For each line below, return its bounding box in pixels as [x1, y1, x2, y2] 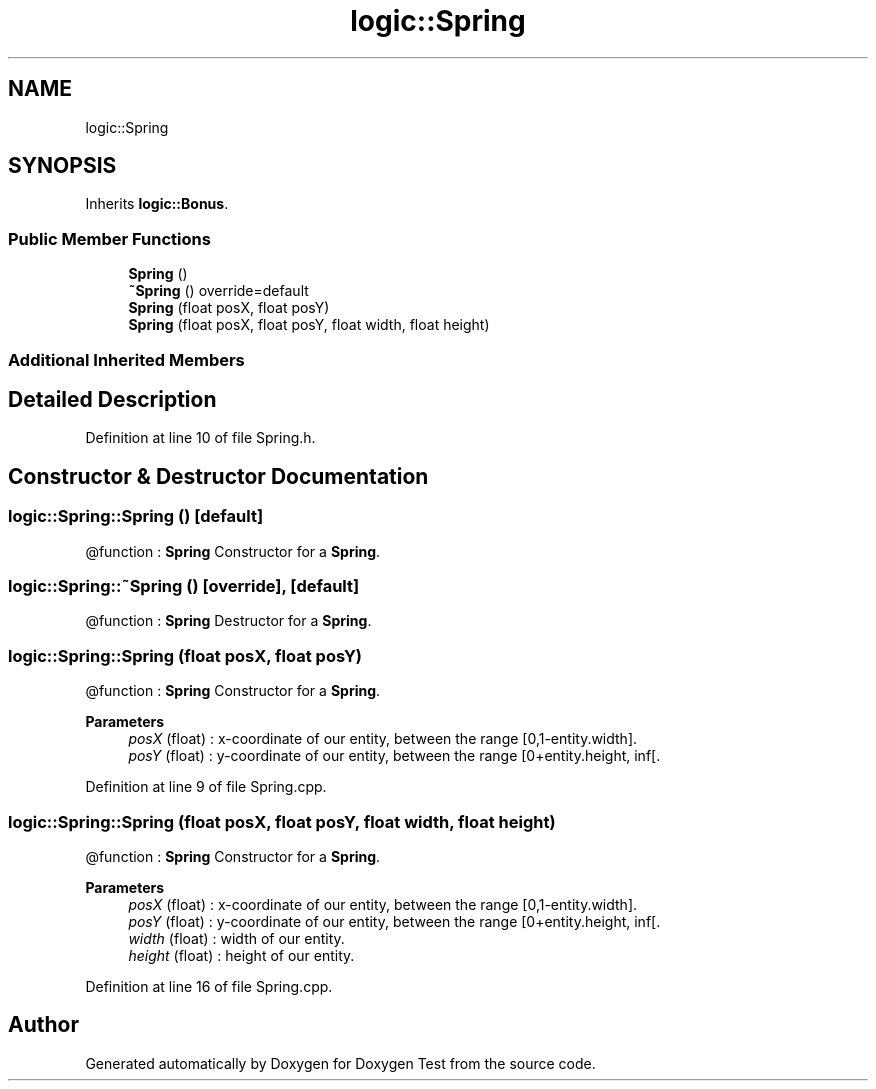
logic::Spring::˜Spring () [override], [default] [8, 576, 360, 596]
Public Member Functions [8, 228, 211, 249]
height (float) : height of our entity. [128, 946, 355, 964]
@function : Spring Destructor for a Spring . [85, 612, 372, 630]
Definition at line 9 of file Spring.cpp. [85, 778, 327, 796]
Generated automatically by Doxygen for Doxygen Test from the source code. [85, 1054, 596, 1072]
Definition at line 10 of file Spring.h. [85, 429, 316, 447]
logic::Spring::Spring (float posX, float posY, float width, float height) [8, 811, 556, 832]
